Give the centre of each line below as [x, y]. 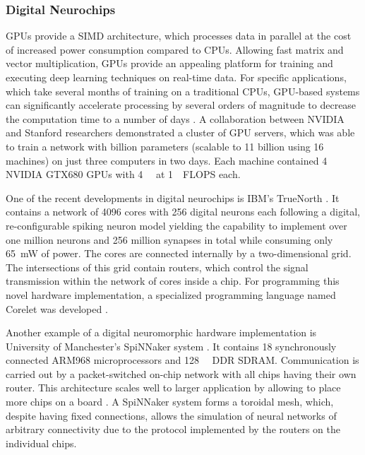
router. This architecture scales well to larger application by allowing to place [173, 388]
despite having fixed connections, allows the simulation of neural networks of [171, 415]
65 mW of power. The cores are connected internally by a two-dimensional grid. [179, 253]
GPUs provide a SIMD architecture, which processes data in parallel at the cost [179, 36]
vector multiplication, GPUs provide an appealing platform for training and [169, 63]
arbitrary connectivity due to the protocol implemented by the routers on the [173, 429]
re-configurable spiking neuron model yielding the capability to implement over [176, 225]
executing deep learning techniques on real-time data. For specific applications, [176, 77]
